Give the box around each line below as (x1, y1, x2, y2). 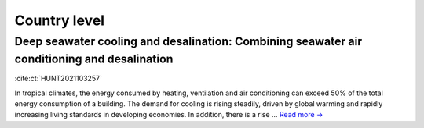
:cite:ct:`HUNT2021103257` (14, 74, 102, 84)
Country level (14, 12, 105, 29)
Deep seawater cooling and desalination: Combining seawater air (14, 34, 363, 48)
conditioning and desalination (14, 52, 174, 66)
